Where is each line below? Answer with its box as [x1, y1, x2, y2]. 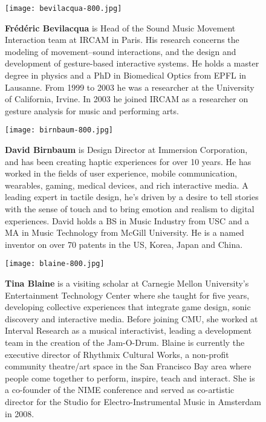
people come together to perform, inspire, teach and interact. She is [5, 371, 255, 384]
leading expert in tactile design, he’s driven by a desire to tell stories [5, 190, 259, 203]
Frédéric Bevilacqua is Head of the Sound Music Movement [5, 21, 236, 34]
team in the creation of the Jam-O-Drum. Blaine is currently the [5, 336, 245, 349]
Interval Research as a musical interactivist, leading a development [5, 324, 252, 337]
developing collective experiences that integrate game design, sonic [5, 300, 251, 313]
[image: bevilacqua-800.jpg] [5, 4, 122, 13]
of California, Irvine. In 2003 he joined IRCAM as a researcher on [5, 93, 248, 105]
